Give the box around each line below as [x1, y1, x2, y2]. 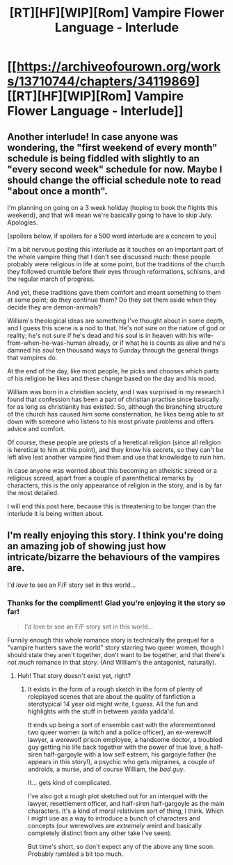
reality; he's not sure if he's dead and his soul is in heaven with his [7, 332, 198, 339]
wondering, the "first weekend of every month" [7, 141, 218, 154]
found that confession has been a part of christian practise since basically [7, 395, 220, 403]
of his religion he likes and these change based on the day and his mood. [7, 374, 217, 382]
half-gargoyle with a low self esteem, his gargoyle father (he [43, 750, 217, 759]
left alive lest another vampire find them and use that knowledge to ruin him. [7, 453, 225, 461]
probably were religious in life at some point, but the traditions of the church [7, 260, 225, 268]
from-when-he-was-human [7, 339, 86, 347]
